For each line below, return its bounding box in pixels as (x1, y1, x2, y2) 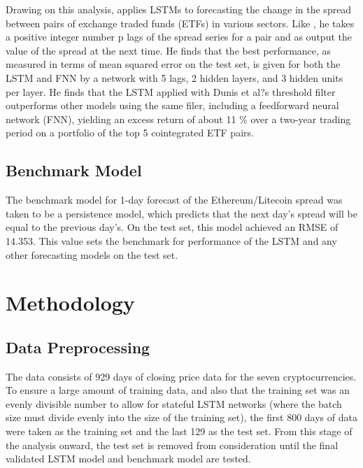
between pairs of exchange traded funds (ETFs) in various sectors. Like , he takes (6, 15, 355, 30)
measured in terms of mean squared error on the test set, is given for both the (6, 57, 341, 71)
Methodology (6, 288, 135, 317)
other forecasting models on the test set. (6, 247, 178, 262)
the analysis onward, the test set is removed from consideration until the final (6, 437, 339, 452)
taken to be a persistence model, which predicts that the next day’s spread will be (6, 206, 357, 220)
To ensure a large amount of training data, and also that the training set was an (6, 383, 350, 397)
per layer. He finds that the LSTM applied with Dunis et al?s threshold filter (6, 84, 336, 99)
